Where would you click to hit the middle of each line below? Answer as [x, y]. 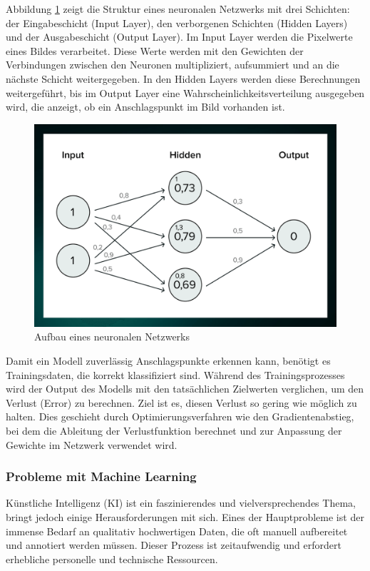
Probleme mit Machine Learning [101, 476]
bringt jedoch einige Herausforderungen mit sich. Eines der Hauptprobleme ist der [185, 516]
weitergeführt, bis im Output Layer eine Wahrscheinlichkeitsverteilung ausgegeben [185, 92]
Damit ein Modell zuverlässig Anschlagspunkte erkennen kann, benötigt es [168, 360]
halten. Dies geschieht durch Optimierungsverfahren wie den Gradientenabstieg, [180, 416]
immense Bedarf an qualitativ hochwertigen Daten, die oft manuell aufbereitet [177, 531]
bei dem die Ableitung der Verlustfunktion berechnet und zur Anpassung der [174, 430]
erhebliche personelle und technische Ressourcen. [112, 559]
